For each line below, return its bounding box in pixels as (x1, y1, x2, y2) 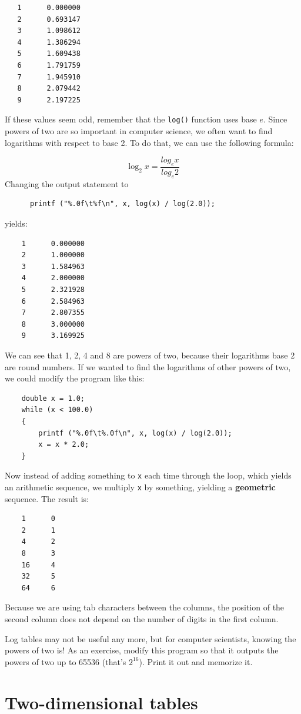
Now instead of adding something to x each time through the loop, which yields (5, 469, 292, 481)
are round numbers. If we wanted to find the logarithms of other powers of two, (5, 360, 291, 373)
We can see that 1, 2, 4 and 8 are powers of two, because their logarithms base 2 (5, 348, 295, 361)
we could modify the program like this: (5, 372, 145, 384)
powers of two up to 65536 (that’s (5, 655, 126, 667)
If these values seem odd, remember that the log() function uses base (5, 113, 257, 125)
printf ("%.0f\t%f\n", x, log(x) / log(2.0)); (29, 200, 215, 208)
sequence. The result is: (5, 492, 89, 504)
